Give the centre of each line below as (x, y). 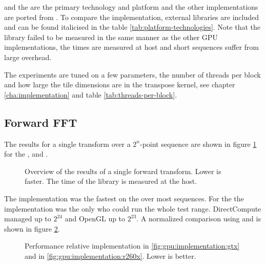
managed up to (28, 219)
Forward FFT (41, 122)
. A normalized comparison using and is (199, 219)
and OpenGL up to (95, 219)
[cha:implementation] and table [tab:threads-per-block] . (91, 94)
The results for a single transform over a (67, 144)
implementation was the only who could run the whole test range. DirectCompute (133, 208)
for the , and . (26, 154)
